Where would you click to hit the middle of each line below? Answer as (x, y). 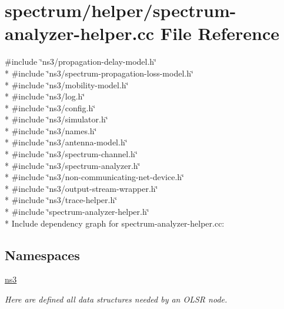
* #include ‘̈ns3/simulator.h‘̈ (56, 119)
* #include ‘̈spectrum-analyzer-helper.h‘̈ (77, 212)
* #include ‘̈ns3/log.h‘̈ (45, 96)
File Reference (220, 33)
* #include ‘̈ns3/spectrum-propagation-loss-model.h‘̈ (99, 73)
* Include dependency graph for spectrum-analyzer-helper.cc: (115, 223)
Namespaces (42, 255)
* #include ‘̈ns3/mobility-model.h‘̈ (67, 84)
